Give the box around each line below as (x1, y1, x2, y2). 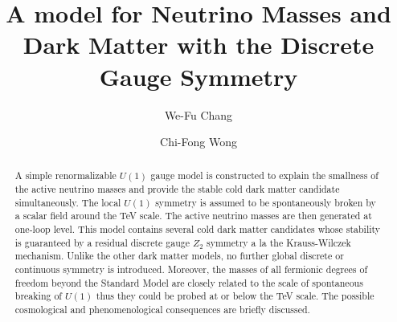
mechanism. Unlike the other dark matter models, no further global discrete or (14, 249, 344, 263)
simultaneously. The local (14, 195, 121, 209)
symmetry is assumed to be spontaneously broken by (155, 195, 376, 209)
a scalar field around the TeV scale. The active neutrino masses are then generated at (14, 209, 372, 222)
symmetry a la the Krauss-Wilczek (206, 235, 351, 249)
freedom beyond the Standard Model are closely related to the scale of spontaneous (14, 275, 363, 289)
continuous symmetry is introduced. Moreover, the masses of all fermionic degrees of (14, 263, 368, 276)
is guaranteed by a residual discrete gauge (14, 235, 190, 249)
